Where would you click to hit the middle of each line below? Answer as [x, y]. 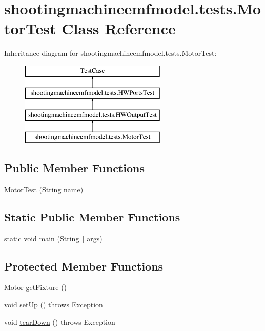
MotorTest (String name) [44, 189]
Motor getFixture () [36, 287]
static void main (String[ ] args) [53, 238]
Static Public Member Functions [92, 216]
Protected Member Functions [84, 266]
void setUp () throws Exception [54, 305]
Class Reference [119, 28]
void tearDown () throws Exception [60, 322]
